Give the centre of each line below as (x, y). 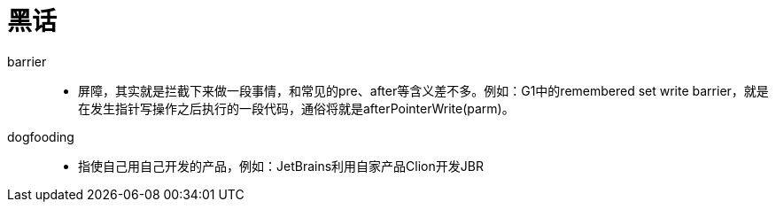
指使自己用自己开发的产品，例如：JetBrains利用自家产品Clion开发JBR (281, 166)
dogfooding (41, 136)
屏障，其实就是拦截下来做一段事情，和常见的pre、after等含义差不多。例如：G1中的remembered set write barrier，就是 (423, 90)
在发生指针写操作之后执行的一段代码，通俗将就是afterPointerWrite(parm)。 (296, 108)
